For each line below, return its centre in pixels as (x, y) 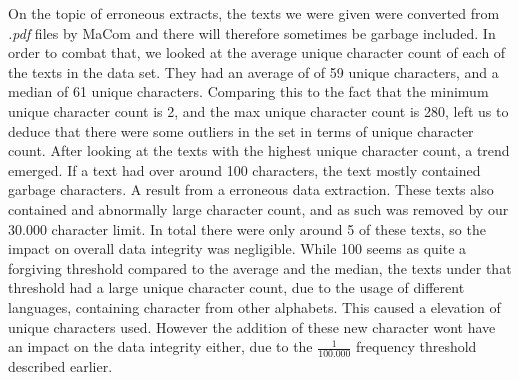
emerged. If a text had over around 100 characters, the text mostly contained (244, 169)
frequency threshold (416, 346)
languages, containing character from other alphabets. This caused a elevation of (254, 306)
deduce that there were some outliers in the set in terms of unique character (241, 130)
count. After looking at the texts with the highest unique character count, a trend (259, 150)
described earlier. (60, 365)
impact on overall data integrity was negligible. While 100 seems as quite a (237, 248)
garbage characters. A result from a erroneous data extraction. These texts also (251, 189)
